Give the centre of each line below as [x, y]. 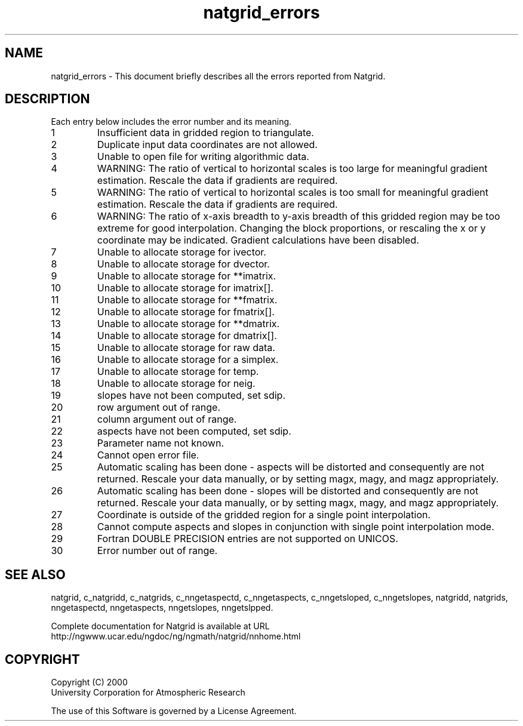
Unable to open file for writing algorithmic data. [203, 157]
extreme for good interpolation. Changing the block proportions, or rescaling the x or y [291, 228]
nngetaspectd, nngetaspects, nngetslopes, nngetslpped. [162, 608]
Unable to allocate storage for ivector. [181, 252]
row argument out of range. [159, 407]
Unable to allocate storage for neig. [176, 384]
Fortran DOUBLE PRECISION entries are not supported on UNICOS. [247, 539]
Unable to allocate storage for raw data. [186, 348]
